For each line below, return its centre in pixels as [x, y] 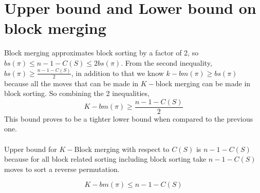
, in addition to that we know [117, 73]
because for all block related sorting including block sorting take [105, 159]
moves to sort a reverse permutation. [62, 169]
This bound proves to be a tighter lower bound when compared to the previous [129, 118]
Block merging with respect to [122, 149]
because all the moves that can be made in [71, 83]
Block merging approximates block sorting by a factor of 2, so [101, 53]
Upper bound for [31, 149]
